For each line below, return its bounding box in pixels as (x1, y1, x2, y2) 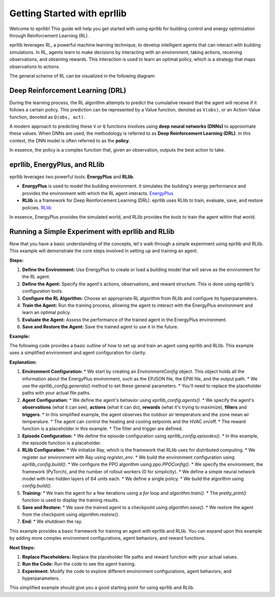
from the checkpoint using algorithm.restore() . (22, 511, 120, 517)
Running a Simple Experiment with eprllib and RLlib (9, 227, 175, 236)
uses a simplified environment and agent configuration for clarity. (9, 350, 147, 356)
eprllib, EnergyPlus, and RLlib (9, 160, 104, 169)
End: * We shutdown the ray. (22, 518, 82, 524)
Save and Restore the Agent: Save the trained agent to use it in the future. (22, 324, 179, 330)
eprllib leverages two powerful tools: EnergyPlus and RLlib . (9, 174, 134, 180)
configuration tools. (22, 288, 63, 294)
